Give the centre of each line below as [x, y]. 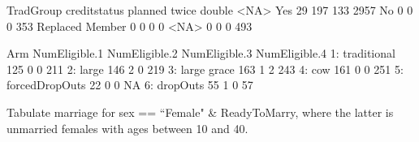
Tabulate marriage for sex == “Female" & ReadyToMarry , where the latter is [200, 112]
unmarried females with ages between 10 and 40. [127, 128]
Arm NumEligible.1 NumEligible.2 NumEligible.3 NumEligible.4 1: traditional [201, 53]
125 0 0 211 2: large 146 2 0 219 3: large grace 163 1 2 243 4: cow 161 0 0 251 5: [205, 69]
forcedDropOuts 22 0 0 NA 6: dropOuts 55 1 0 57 [130, 85]
